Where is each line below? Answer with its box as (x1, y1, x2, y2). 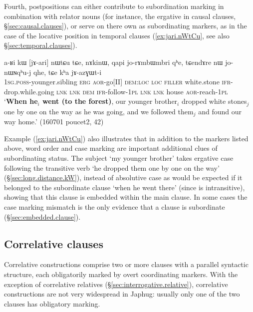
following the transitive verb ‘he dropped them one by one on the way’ (4, 162, 220, 173)
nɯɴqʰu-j (4, 66, 31, 77)
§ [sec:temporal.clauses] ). (4, 40, 77, 50)
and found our (198, 106, 242, 116)
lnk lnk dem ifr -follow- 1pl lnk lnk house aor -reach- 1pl (56, 86, 228, 96)
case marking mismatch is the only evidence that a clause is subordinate (4, 202, 225, 212)
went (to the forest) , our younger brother (42, 96, 178, 106)
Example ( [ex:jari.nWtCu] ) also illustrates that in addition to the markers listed (4, 133, 249, 143)
